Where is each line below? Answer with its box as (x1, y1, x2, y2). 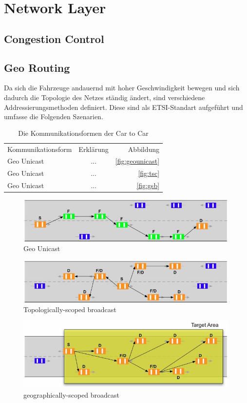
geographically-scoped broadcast (23, 390, 120, 400)
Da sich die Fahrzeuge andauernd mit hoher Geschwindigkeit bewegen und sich (4, 83, 240, 93)
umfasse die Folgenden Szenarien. (4, 111, 103, 122)
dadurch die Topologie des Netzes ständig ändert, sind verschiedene (4, 92, 205, 102)
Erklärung (78, 144, 109, 154)
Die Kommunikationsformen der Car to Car (18, 127, 149, 138)
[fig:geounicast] (115, 156, 160, 166)
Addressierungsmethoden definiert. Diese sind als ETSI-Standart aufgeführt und (4, 102, 243, 112)
